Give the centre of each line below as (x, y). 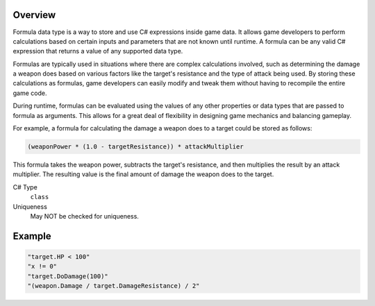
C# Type (25, 187)
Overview (34, 15)
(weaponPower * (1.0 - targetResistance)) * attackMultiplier (135, 147)
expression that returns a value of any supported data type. (98, 51)
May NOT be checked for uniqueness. (84, 216)
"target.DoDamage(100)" (68, 276)
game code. (30, 93)
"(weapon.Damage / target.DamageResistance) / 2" (114, 286)
